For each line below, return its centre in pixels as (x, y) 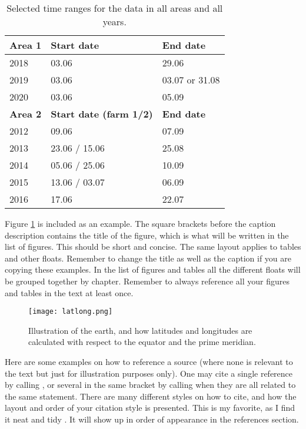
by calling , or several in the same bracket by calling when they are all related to (150, 385)
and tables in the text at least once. (69, 292)
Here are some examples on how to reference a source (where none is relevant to (149, 361)
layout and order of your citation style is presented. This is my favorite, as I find (150, 408)
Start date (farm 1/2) (102, 114)
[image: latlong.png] (71, 312)
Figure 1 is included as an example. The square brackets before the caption (140, 223)
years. (114, 21)
